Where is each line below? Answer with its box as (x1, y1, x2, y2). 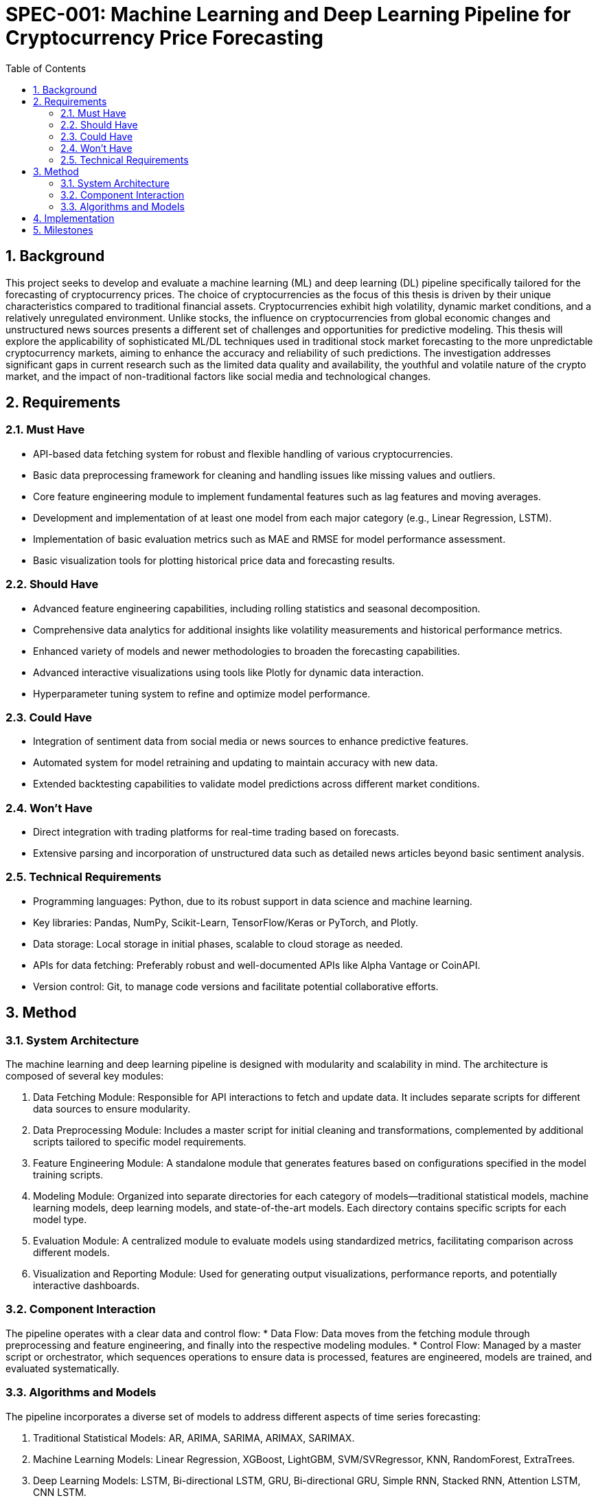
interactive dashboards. (33, 1279, 140, 1292)
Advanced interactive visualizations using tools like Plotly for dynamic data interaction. (33, 666, 424, 678)
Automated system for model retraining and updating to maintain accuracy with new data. (33, 757, 438, 769)
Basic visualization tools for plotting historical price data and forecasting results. (33, 554, 395, 566)
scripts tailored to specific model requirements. (33, 1136, 246, 1148)
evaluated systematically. (5, 1362, 119, 1374)
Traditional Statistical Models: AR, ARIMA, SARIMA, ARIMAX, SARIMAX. (33, 1431, 355, 1444)
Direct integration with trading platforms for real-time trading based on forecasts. (33, 826, 400, 838)
